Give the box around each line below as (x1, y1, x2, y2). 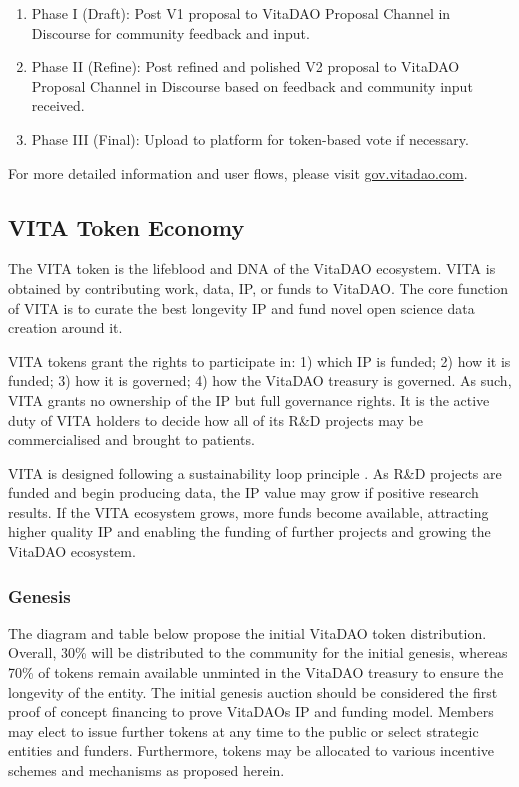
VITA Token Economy (8, 211, 245, 242)
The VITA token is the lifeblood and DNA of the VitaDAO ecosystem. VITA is (8, 258, 496, 279)
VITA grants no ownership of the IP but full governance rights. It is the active (8, 389, 490, 410)
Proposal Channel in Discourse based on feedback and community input (31, 75, 473, 96)
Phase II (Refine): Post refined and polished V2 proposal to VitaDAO (31, 56, 460, 77)
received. (31, 95, 85, 116)
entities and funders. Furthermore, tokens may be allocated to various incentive (8, 740, 495, 761)
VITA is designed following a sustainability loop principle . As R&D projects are (8, 462, 502, 483)
